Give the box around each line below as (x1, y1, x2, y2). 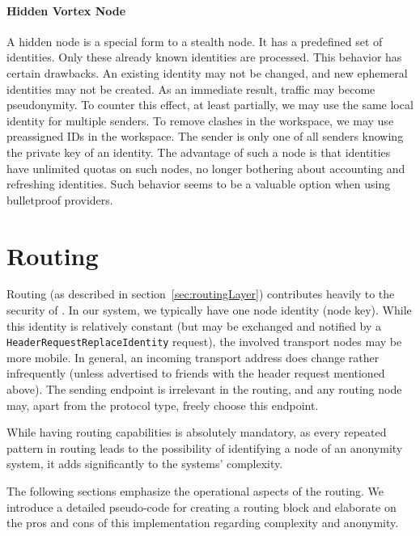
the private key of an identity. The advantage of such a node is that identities (6, 143, 391, 160)
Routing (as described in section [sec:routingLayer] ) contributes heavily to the (6, 285, 395, 302)
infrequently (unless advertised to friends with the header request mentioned (6, 365, 385, 382)
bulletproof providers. (6, 191, 113, 208)
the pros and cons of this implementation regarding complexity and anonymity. (6, 514, 399, 531)
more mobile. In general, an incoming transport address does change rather (6, 348, 380, 365)
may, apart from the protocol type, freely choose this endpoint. (6, 396, 319, 413)
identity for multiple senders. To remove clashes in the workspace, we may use (6, 112, 394, 129)
